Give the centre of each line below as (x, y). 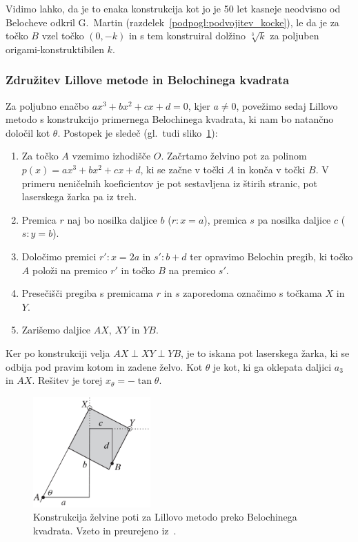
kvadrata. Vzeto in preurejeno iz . (105, 530)
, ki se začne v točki (182, 169)
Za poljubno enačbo (47, 105)
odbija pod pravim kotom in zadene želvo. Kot (104, 366)
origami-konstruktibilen (55, 49)
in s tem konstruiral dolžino (187, 36)
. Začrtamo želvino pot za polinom (234, 156)
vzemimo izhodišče (111, 156)
